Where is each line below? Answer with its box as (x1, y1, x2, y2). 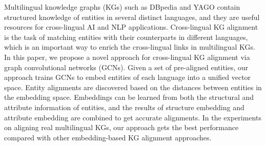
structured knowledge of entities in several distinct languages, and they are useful (4, 11, 260, 22)
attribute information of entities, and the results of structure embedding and (4, 101, 244, 112)
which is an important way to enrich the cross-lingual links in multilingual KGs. (4, 41, 255, 52)
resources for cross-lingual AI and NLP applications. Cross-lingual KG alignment (4, 22, 258, 32)
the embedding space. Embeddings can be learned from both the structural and (4, 92, 254, 102)
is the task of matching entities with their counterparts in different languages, (4, 31, 248, 42)
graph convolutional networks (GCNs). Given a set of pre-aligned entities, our (4, 61, 249, 72)
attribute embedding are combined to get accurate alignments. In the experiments (4, 112, 261, 122)
